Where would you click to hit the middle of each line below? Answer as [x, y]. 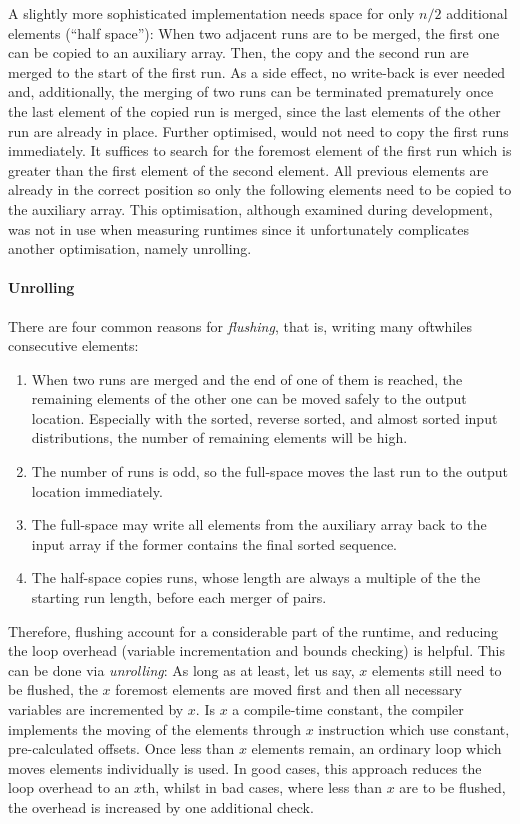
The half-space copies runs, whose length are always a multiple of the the [256, 577]
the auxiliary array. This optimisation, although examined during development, [250, 208]
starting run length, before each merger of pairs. [179, 597]
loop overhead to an [69, 787]
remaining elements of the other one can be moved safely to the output [249, 398]
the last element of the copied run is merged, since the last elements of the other [254, 110]
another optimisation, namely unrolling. [130, 248]
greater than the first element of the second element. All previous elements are [248, 169]
